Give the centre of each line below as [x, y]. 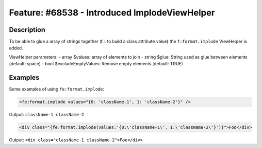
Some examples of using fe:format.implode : [57, 89]
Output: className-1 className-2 [47, 115]
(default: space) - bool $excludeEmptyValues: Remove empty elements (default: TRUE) [96, 64]
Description [27, 30]
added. [16, 48]
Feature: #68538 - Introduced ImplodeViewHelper [112, 13]
